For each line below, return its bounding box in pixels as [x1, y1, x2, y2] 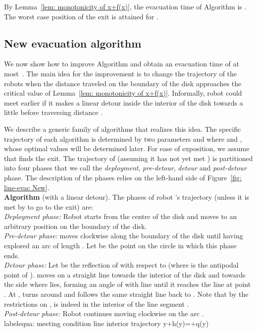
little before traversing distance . [4, 107, 103, 117]
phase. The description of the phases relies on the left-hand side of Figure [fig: [4, 172, 242, 182]
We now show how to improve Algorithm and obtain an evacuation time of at [4, 58, 239, 69]
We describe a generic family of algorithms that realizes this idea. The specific [4, 123, 241, 134]
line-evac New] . [4, 182, 50, 192]
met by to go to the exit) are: [4, 201, 94, 212]
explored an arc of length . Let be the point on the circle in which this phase [4, 240, 237, 251]
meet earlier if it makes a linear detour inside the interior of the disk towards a [4, 97, 243, 108]
